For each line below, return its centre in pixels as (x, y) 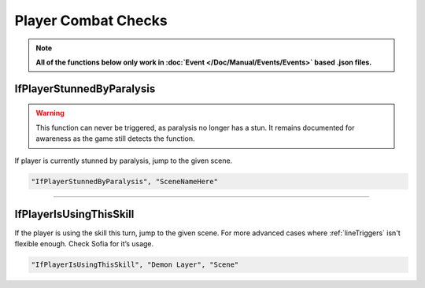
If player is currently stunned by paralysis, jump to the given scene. (124, 161)
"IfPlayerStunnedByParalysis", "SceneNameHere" (124, 181)
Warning (50, 113)
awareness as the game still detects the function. (116, 138)
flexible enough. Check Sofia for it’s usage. (84, 244)
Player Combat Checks (91, 20)
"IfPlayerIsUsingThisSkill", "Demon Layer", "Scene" (135, 265)
